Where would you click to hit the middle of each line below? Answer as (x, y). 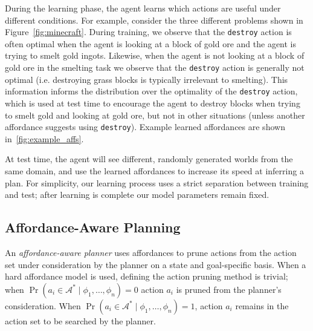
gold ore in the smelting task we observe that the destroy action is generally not (155, 67)
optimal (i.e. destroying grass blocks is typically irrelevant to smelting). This (147, 79)
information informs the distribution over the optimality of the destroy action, (151, 91)
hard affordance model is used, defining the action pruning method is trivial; (147, 276)
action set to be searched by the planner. (80, 320)
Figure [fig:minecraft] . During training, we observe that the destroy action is (148, 32)
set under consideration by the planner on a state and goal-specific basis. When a (156, 264)
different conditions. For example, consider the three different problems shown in (154, 20)
